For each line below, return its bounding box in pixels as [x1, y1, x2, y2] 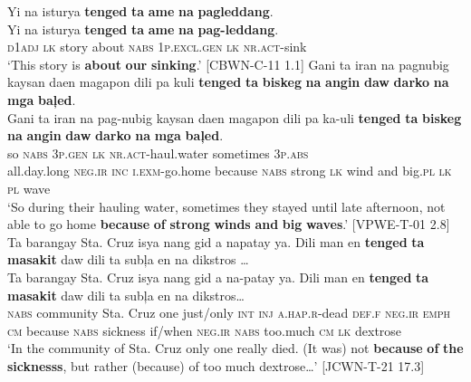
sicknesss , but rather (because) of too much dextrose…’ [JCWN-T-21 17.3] [7, 356, 425, 375]
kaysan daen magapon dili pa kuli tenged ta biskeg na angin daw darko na [7, 72, 449, 91]
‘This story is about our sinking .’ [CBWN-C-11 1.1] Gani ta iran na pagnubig [7, 54, 449, 73]
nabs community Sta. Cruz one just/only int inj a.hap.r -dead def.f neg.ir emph [7, 303, 451, 322]
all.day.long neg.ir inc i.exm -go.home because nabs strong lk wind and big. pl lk [7, 161, 452, 180]
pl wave [7, 178, 51, 197]
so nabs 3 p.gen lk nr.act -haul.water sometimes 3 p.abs [7, 143, 309, 162]
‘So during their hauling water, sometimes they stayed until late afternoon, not [7, 196, 446, 215]
